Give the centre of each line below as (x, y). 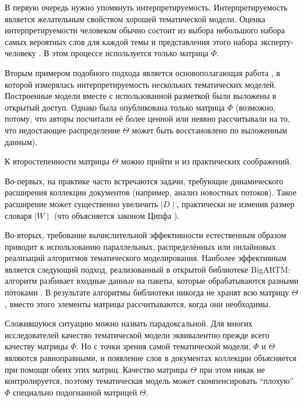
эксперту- (277, 41)
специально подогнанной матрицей (75, 392)
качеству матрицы (37, 346)
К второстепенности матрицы (57, 161)
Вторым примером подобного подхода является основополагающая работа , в (142, 72)
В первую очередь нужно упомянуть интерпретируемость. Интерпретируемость (146, 7)
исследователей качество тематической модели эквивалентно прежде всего (137, 334)
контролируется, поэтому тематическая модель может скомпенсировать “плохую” (149, 381)
